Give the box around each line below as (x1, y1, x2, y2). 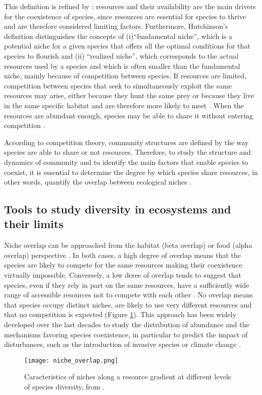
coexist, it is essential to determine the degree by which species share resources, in (4, 166, 258, 177)
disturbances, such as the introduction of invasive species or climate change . (4, 339, 241, 349)
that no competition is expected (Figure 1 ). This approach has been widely (4, 309, 236, 320)
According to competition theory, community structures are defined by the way (4, 137, 249, 147)
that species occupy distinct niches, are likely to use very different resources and (4, 299, 252, 310)
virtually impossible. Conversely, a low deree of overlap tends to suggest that (4, 270, 241, 280)
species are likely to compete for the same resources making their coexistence (4, 259, 242, 270)
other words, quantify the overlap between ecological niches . (4, 177, 192, 187)
